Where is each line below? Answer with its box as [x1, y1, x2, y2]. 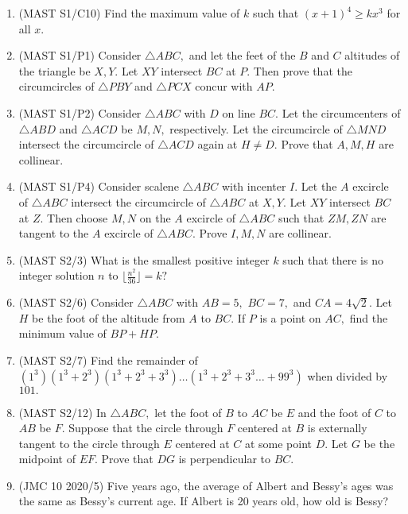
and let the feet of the [188, 47, 296, 64]
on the [139, 209, 171, 226]
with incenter [221, 178, 286, 195]
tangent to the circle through [18, 435, 160, 451]
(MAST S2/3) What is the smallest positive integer [18, 251, 270, 268]
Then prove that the [253, 62, 352, 79]
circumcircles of [18, 78, 95, 95]
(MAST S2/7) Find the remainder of [18, 351, 198, 368]
